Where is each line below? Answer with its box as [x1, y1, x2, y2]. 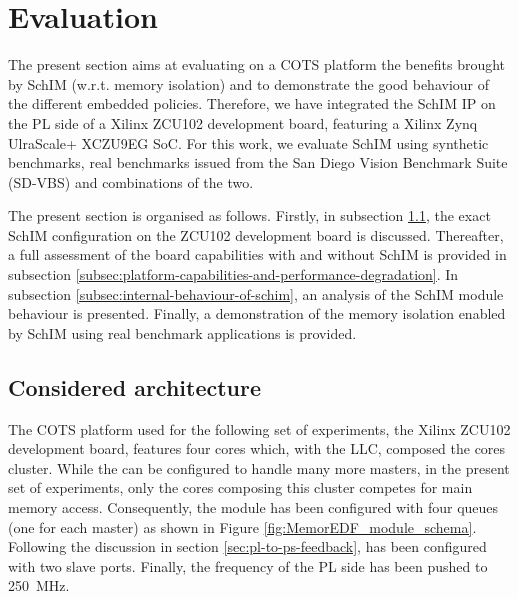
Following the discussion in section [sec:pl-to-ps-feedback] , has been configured [8, 536, 487, 557]
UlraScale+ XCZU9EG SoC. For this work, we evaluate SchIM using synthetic [8, 132, 489, 153]
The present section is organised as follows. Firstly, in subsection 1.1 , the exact [8, 205, 491, 226]
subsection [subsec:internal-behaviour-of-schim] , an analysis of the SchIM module [8, 283, 504, 304]
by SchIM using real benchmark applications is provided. [8, 322, 357, 343]
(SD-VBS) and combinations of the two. [8, 171, 254, 192]
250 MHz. [8, 575, 70, 596]
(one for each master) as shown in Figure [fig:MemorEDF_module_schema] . [8, 516, 477, 537]
